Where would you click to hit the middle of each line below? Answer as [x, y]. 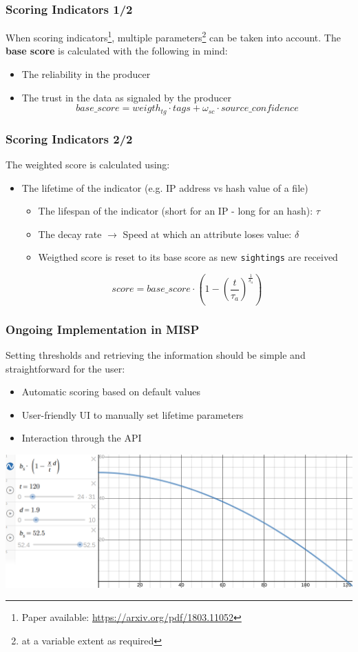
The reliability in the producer [86, 74]
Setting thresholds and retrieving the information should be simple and [156, 354]
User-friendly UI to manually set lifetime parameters [133, 414]
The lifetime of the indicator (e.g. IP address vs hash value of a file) [165, 187]
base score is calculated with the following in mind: [117, 51]
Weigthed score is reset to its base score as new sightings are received [188, 257]
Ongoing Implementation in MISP [103, 329]
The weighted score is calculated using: [88, 164]
